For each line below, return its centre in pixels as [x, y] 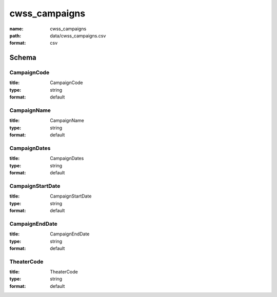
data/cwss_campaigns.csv [78, 35]
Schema [23, 58]
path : [15, 35]
